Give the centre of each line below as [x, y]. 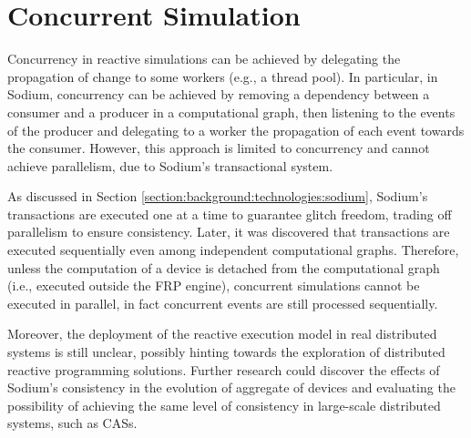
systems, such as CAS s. [72, 423]
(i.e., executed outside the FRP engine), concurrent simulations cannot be [214, 285]
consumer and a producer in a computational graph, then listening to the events [231, 112]
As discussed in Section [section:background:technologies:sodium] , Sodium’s [218, 196]
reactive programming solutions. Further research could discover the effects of [224, 369]
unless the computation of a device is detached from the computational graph [224, 267]
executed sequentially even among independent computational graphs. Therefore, [233, 250]
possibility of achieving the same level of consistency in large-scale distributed [224, 405]
